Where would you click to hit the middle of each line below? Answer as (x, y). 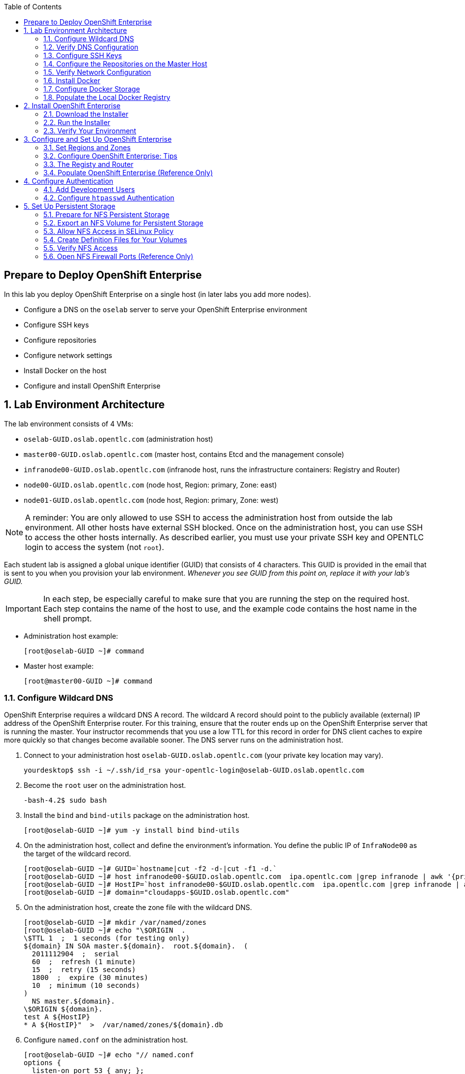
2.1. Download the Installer (86, 114)
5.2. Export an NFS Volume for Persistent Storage (123, 223)
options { (42, 1063)
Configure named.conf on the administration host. (106, 1040)
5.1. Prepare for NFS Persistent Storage (106, 214)
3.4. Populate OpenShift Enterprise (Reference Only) (128, 173)
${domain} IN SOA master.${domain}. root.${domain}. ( (136, 946)
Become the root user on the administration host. (105, 785)
